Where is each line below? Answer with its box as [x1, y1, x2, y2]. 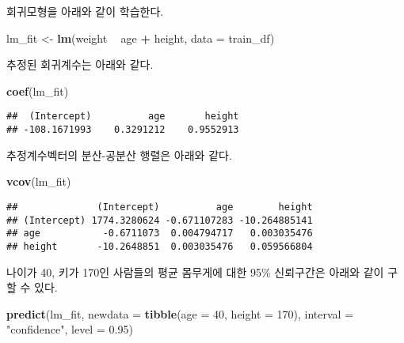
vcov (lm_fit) [6, 173, 71, 190]
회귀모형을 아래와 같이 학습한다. [6, 3, 164, 19]
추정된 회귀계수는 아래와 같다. [6, 56, 154, 73]
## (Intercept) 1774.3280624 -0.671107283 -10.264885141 [6, 214, 313, 226]
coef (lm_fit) [6, 82, 69, 99]
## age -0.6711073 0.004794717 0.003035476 [6, 228, 313, 239]
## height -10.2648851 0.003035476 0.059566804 [6, 240, 313, 252]
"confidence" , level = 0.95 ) [6, 321, 133, 337]
